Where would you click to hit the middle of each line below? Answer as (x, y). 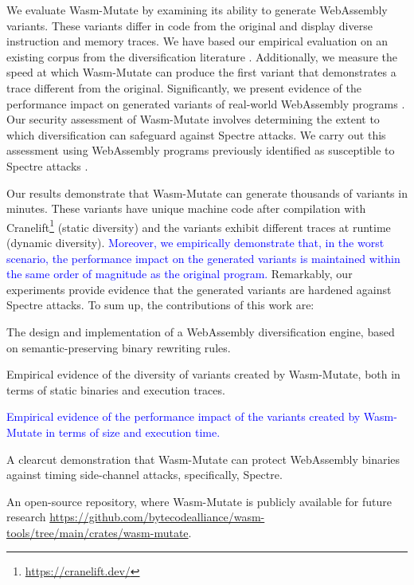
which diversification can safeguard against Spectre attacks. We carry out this (196, 134)
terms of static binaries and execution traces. (116, 389)
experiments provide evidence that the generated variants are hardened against (199, 289)
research (26, 517)
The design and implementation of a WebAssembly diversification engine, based (201, 331)
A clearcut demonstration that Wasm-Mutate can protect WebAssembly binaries (203, 459)
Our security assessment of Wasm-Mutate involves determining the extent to (193, 119)
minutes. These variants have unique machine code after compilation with (186, 208)
